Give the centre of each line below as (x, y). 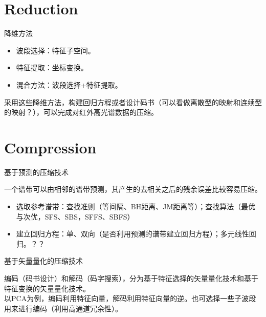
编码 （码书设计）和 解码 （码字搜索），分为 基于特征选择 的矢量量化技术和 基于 (131, 278)
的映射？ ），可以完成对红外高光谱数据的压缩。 (81, 112)
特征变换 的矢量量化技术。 (47, 288)
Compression (50, 147)
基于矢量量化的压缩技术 (43, 261)
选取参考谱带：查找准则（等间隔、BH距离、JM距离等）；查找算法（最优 (136, 206)
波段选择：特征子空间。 (56, 50)
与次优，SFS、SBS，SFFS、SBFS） (75, 216)
